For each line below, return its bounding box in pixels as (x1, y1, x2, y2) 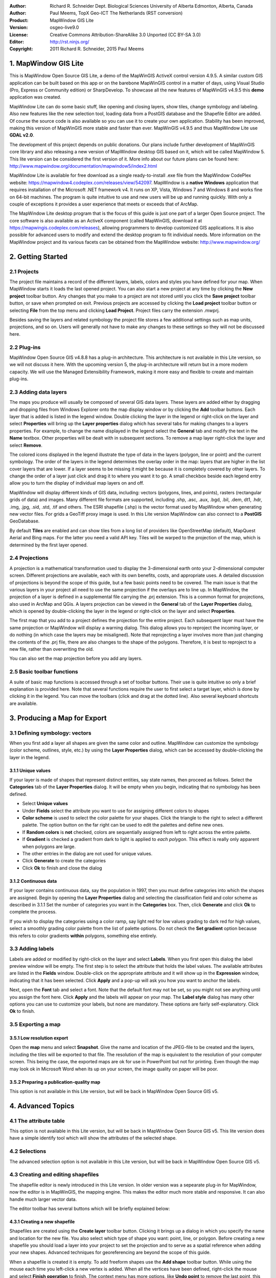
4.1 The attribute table (9, 1117, 65, 1124)
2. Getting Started (9, 252, 67, 261)
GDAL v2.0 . (9, 132, 34, 138)
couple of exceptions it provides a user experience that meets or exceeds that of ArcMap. (9, 201, 199, 207)
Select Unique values (22, 801, 68, 807)
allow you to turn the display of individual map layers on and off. (9, 480, 144, 486)
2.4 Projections (9, 555, 49, 562)
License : (9, 31, 28, 38)
